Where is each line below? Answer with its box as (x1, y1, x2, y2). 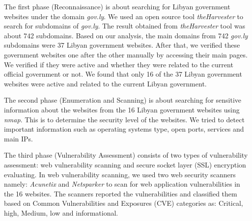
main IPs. (4, 133, 33, 143)
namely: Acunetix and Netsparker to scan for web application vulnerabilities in (4, 179, 240, 189)
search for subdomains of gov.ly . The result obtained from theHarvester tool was (4, 21, 245, 31)
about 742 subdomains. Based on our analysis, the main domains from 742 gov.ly (4, 30, 248, 40)
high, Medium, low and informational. (4, 207, 118, 218)
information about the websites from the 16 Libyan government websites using (4, 104, 240, 114)
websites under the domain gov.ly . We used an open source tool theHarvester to (4, 11, 243, 21)
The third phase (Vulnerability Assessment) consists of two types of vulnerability (4, 150, 248, 160)
